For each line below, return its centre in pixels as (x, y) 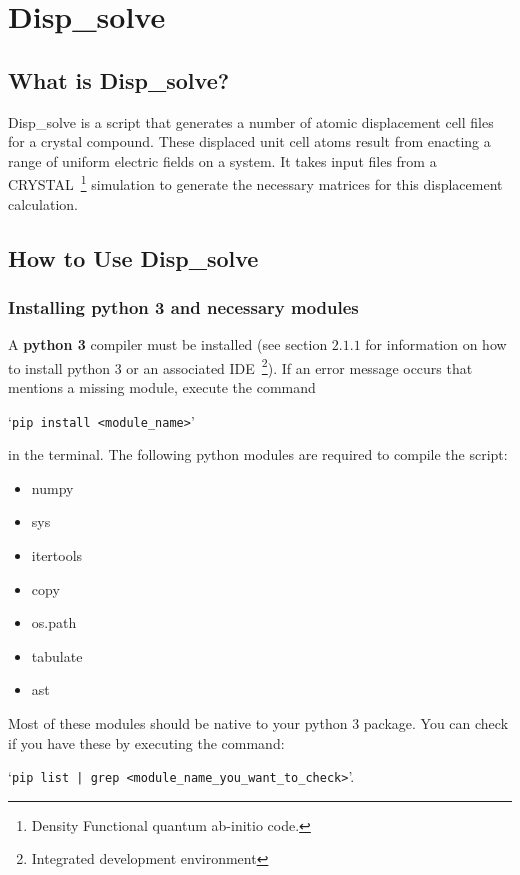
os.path (54, 622)
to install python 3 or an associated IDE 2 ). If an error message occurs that (240, 366)
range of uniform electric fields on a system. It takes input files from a (222, 160)
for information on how (436, 344)
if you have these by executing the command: (146, 742)
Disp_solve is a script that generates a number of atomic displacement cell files (251, 121)
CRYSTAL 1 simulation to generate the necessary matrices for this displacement (255, 183)
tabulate (57, 655)
